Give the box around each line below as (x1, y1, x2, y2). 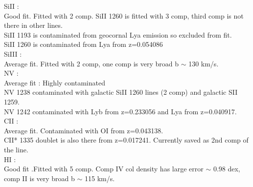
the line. (4, 144, 28, 154)
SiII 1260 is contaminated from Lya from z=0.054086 (4, 39, 163, 49)
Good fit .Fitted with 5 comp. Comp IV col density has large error (4, 164, 204, 174)
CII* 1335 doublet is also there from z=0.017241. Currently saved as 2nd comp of (4, 135, 249, 145)
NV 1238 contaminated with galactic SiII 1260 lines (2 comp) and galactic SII (4, 87, 238, 97)
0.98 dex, (213, 164, 240, 174)
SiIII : (4, 48, 22, 59)
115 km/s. (84, 173, 115, 183)
